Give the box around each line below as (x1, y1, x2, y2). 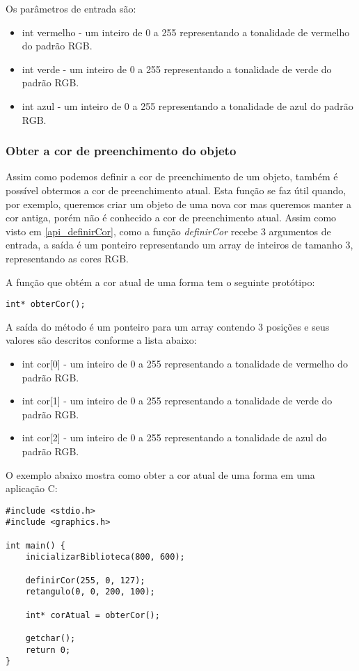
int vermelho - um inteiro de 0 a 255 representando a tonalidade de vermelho (22, 24, 350, 39)
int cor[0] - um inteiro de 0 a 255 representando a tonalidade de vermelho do (22, 356, 348, 370)
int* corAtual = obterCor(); (25, 610, 160, 620)
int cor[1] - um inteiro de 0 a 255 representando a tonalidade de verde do (22, 393, 333, 408)
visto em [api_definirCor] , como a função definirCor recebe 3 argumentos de (6, 223, 331, 238)
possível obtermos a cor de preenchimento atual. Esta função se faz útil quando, (6, 182, 346, 197)
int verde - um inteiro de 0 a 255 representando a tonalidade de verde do (22, 61, 332, 76)
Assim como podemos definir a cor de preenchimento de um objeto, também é (6, 169, 338, 184)
